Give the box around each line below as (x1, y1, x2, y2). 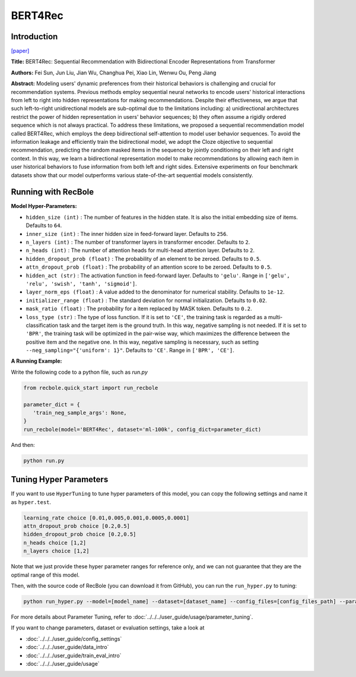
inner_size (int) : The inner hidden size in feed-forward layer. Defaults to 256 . (26, 230, 228, 237)
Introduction (11, 32, 58, 42)
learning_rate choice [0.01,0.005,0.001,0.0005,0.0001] (23, 514, 190, 521)
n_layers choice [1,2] (23, 547, 90, 555)
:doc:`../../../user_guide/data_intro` (26, 644, 109, 651)
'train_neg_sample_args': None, (33, 410, 127, 416)
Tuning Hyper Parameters (11, 474, 109, 484)
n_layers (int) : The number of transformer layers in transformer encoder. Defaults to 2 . (26, 238, 250, 245)
